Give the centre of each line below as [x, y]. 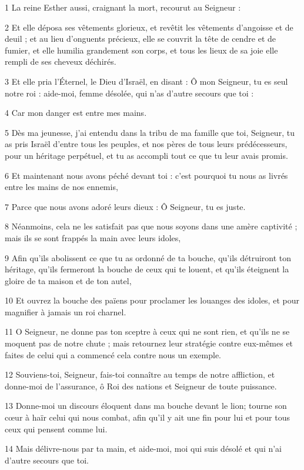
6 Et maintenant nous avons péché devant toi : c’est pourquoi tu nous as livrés [146, 175]
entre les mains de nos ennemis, [61, 187]
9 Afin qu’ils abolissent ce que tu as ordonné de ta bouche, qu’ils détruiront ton [148, 257]
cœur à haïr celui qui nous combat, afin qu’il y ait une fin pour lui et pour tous [147, 417]
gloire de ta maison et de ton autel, [68, 280]
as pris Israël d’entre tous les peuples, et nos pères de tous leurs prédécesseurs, [146, 144]
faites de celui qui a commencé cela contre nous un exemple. [113, 354]
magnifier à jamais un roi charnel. [66, 311]
